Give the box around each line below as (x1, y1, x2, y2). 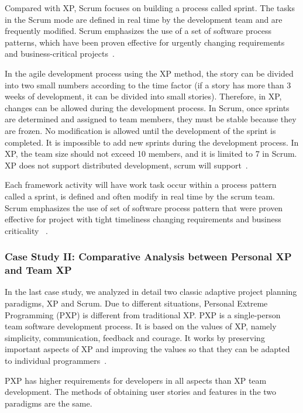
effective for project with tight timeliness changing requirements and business (5, 213, 281, 225)
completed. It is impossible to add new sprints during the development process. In (5, 136, 299, 148)
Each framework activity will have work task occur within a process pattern (5, 178, 277, 191)
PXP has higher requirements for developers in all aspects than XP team (5, 374, 267, 386)
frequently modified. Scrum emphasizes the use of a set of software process (5, 25, 272, 37)
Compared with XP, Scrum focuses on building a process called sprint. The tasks (5, 2, 295, 13)
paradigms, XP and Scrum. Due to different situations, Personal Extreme (5, 297, 268, 309)
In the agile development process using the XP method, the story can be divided (5, 67, 294, 79)
